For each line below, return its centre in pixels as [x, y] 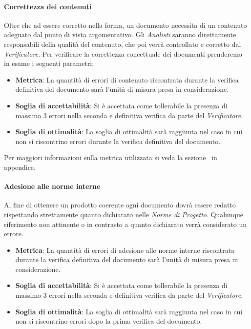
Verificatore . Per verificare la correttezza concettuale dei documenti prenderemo [123, 53]
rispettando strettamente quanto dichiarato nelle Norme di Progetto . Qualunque [124, 214]
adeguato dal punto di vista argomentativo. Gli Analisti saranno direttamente [120, 34]
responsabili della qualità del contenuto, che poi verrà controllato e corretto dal [123, 44]
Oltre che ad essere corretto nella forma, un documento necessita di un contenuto [125, 25]
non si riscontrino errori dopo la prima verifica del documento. [109, 321]
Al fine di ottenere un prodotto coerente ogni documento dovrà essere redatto [120, 205]
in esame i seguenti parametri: [49, 63]
